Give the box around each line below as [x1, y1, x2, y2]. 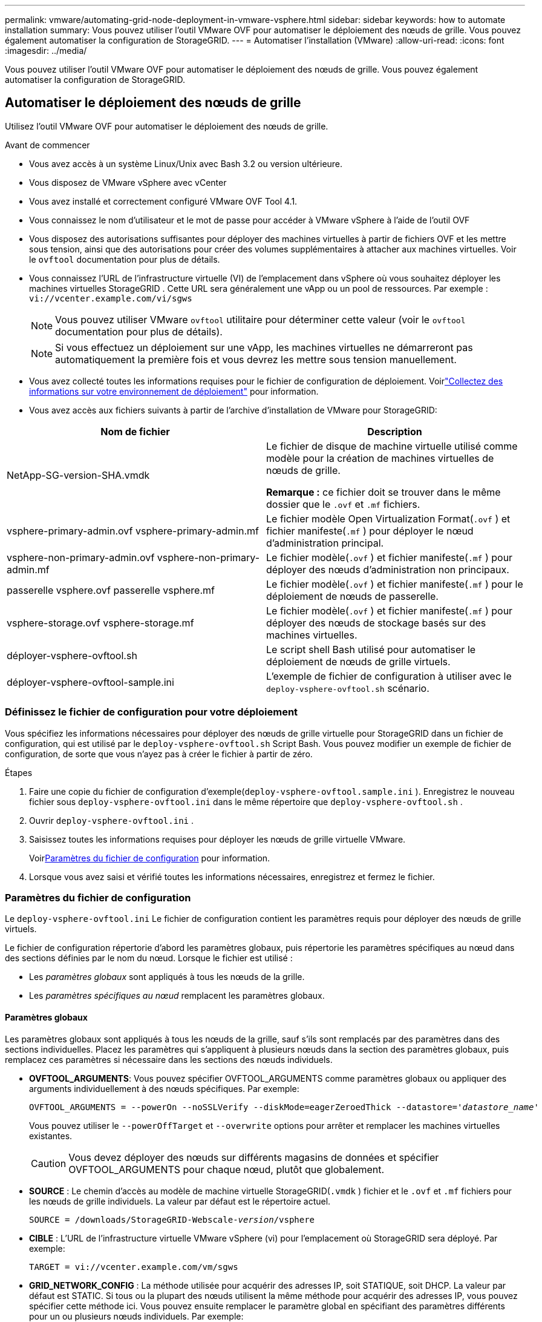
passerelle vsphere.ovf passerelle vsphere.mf [7, 584, 215, 596]
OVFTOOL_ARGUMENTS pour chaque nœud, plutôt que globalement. [68, 1163, 385, 1176]
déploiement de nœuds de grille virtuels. [266, 655, 451, 668]
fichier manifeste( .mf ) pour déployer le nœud [266, 524, 474, 537]
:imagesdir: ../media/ [5, 45, 87, 56]
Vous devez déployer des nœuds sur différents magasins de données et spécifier [68, 1151, 439, 1163]
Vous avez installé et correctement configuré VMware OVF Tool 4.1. [29, 196, 298, 206]
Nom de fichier [100, 425, 170, 438]
